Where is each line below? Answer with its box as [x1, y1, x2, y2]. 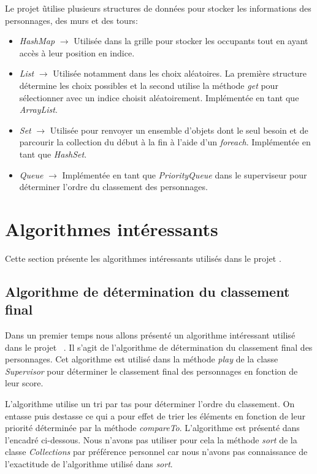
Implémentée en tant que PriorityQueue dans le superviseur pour [62, 168, 307, 181]
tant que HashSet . [19, 147, 87, 160]
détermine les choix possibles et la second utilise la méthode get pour [19, 78, 278, 91]
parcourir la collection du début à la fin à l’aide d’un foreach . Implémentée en [19, 136, 311, 148]
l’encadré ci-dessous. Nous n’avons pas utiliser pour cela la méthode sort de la [5, 433, 297, 446]
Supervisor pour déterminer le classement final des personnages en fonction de [5, 364, 298, 377]
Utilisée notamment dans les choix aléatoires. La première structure [53, 67, 307, 80]
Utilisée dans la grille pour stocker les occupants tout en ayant [74, 34, 308, 47]
